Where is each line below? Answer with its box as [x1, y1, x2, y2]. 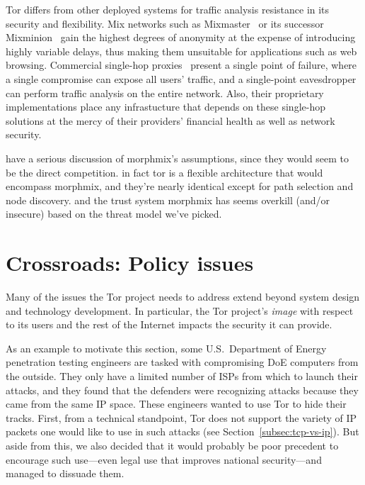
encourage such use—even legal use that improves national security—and [6, 452, 322, 467]
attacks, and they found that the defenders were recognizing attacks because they [6, 382, 359, 397]
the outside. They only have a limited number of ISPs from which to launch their [6, 369, 358, 383]
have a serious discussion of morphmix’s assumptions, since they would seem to [6, 150, 349, 165]
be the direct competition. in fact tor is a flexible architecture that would [6, 165, 323, 179]
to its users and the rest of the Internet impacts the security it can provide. [6, 317, 332, 332]
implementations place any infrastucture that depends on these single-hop [6, 99, 325, 114]
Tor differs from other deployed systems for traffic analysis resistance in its [6, 2, 330, 16]
